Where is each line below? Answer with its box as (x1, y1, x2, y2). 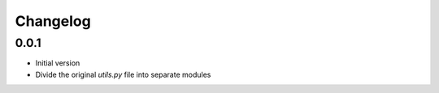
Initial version (35, 58, 80, 68)
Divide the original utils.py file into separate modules (35, 70, 211, 79)
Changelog (15, 12, 91, 30)
